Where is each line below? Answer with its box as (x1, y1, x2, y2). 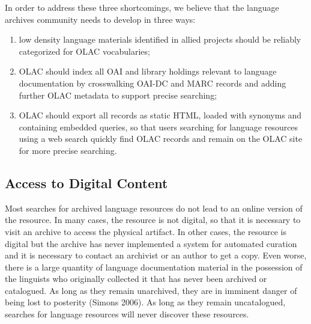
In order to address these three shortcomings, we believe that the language (5, 1, 279, 13)
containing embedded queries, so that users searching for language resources (19, 120, 298, 133)
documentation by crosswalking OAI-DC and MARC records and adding (19, 76, 286, 89)
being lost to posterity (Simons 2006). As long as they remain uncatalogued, (5, 296, 286, 308)
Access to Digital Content (5, 173, 168, 192)
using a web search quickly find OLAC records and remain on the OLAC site (19, 132, 303, 145)
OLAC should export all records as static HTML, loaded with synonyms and (19, 109, 302, 121)
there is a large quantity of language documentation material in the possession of (5, 260, 303, 273)
